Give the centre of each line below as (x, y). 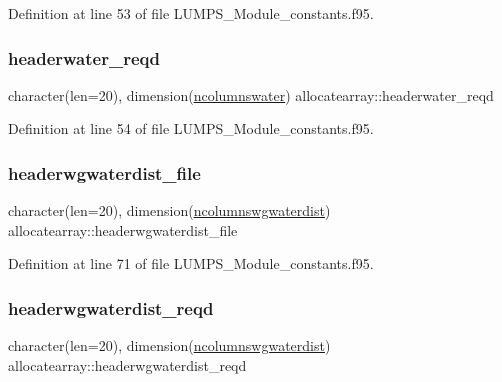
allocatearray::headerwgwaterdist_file (123, 229)
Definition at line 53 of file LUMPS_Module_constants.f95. (191, 13)
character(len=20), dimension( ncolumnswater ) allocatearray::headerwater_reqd (251, 94)
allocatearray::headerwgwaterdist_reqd (127, 364)
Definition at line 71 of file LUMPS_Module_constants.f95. (191, 263)
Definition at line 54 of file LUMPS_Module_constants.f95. (191, 128)
